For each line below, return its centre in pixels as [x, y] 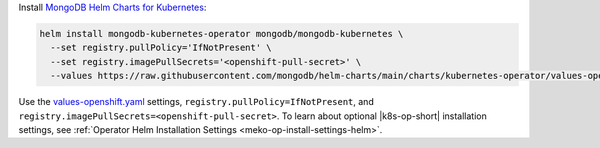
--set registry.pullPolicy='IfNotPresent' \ [161, 48]
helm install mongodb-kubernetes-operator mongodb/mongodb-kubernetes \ [221, 33]
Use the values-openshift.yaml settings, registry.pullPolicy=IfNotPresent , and [196, 102]
